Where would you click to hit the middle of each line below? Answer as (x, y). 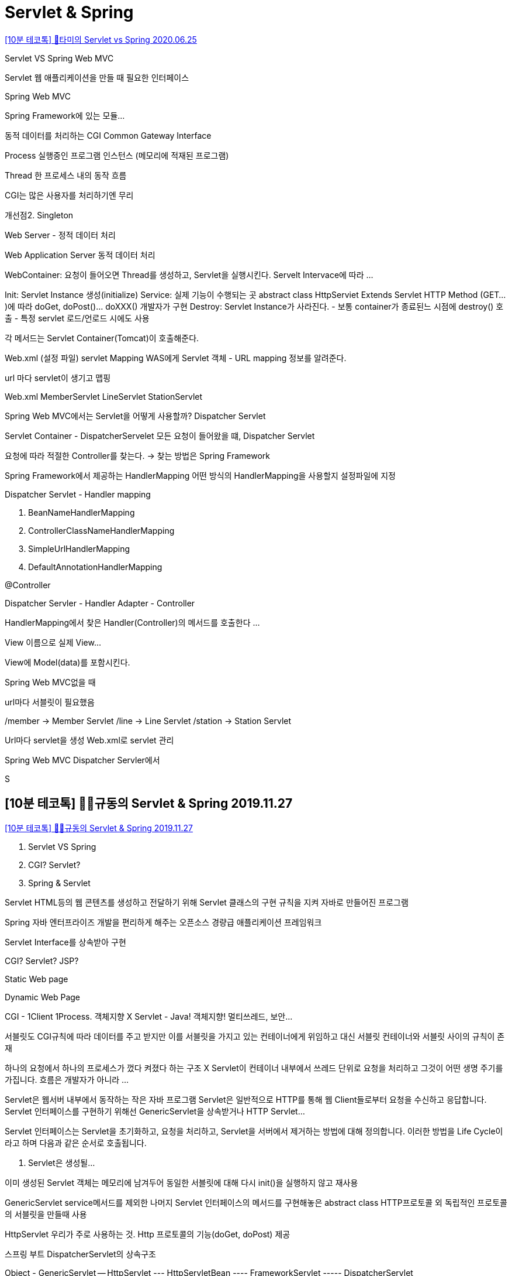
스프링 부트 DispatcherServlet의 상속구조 (80, 1254)
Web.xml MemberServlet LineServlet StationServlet (104, 396)
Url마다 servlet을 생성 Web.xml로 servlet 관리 (89, 740)
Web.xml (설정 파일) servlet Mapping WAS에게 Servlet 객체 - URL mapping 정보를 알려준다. (176, 358)
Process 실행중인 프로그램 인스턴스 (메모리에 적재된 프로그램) (117, 155)
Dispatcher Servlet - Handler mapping (78, 494)
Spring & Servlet (59, 883)
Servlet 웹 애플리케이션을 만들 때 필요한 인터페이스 (97, 77)
